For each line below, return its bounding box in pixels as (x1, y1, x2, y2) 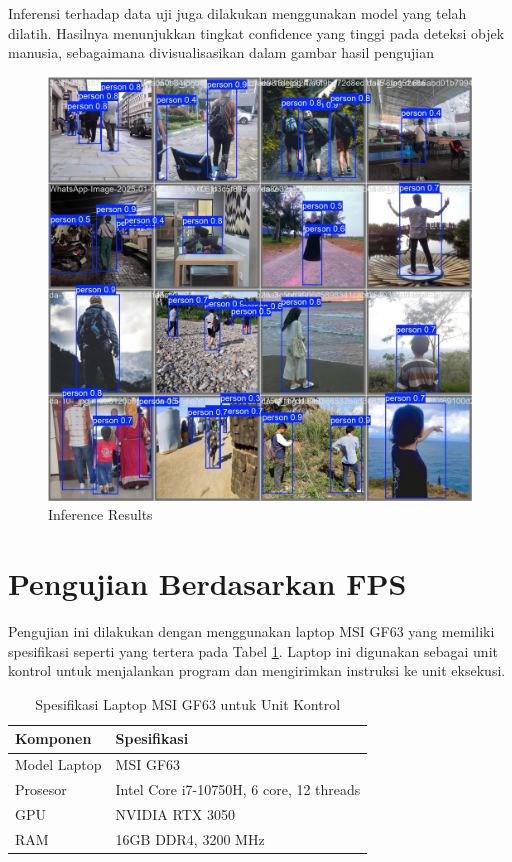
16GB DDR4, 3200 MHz (115, 828, 265, 849)
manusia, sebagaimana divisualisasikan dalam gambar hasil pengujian (8, 42, 434, 63)
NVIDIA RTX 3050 (115, 804, 235, 824)
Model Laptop (15, 754, 102, 775)
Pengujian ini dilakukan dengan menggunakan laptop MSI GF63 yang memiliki (8, 621, 495, 642)
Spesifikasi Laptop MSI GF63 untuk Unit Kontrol (35, 693, 341, 714)
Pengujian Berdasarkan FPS (8, 563, 407, 604)
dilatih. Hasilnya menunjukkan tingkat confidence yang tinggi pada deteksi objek (8, 22, 505, 43)
